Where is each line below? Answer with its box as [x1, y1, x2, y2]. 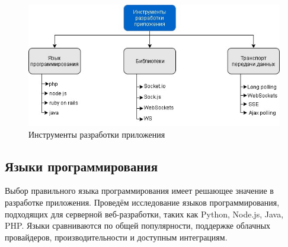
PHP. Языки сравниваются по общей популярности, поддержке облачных [5, 219, 271, 232]
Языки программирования [5, 157, 158, 175]
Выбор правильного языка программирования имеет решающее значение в [5, 184, 274, 197]
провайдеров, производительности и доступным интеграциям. [5, 230, 228, 243]
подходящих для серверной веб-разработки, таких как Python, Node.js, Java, [5, 207, 284, 220]
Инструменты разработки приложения [28, 128, 165, 140]
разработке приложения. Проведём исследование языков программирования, [5, 196, 280, 209]
